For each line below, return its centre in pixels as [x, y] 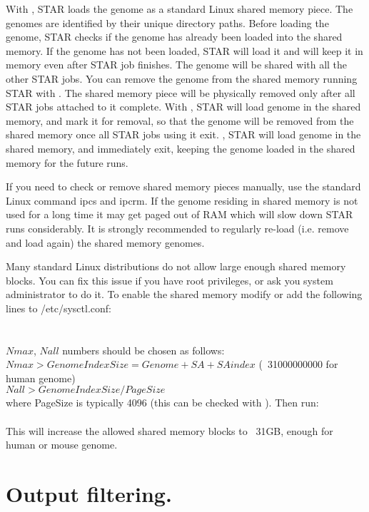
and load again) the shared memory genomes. [105, 242]
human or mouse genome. [62, 445]
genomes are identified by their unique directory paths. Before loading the [167, 22]
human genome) [41, 378]
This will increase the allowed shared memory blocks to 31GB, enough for [170, 430]
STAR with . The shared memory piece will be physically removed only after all [181, 92]
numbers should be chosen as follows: [143, 350]
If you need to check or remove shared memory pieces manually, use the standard [183, 186]
